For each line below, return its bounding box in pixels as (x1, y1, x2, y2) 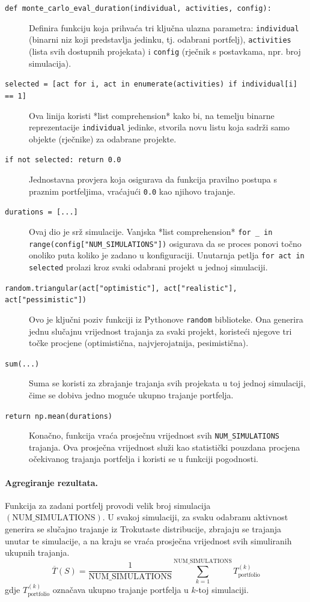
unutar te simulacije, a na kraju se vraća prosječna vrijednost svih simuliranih (5, 534, 292, 547)
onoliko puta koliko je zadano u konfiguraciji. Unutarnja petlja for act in (29, 249, 305, 261)
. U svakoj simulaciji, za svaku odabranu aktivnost (102, 511, 288, 523)
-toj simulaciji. (195, 583, 249, 595)
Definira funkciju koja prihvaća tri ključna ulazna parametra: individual (29, 21, 299, 34)
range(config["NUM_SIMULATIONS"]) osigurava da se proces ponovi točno (29, 237, 302, 249)
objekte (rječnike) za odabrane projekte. (29, 132, 177, 145)
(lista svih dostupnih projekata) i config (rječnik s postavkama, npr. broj (29, 44, 301, 57)
